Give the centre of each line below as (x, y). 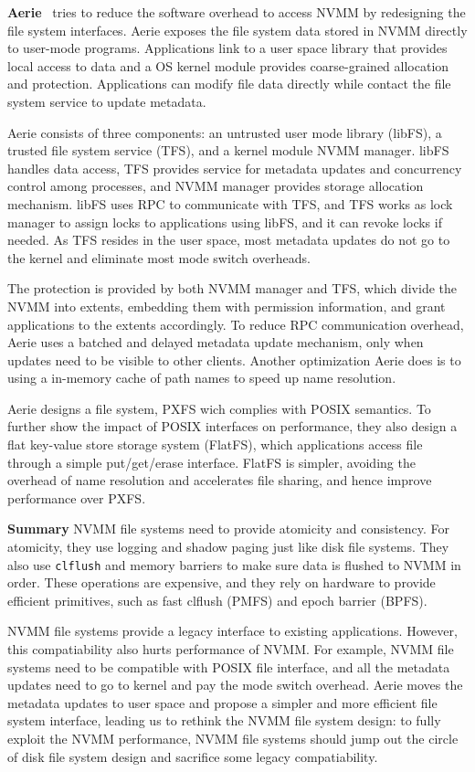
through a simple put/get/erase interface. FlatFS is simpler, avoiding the (211, 462)
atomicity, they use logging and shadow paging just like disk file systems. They (228, 547)
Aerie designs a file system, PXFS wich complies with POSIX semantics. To (219, 408)
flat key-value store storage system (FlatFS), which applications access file (215, 444)
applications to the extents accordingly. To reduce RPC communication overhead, (236, 324)
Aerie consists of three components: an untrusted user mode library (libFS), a (225, 132)
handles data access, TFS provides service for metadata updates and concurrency (235, 168)
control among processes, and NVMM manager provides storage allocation (216, 186)
